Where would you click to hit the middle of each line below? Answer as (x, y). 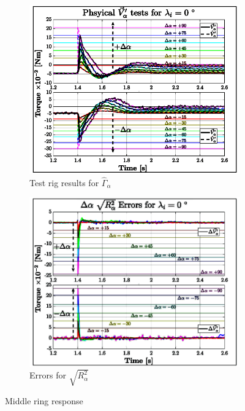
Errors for (48, 375)
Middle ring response (44, 400)
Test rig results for (64, 182)
